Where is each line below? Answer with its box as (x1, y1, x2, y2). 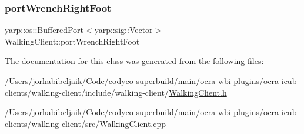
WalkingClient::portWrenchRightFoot (5, 35, 140, 47)
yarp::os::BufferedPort (5, 24, 83, 36)
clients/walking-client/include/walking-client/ (5, 86, 169, 98)
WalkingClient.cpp (99, 117, 166, 129)
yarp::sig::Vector (94, 24, 153, 36)
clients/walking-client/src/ (5, 117, 100, 129)
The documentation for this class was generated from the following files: (5, 55, 264, 67)
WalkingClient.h (168, 86, 227, 98)
